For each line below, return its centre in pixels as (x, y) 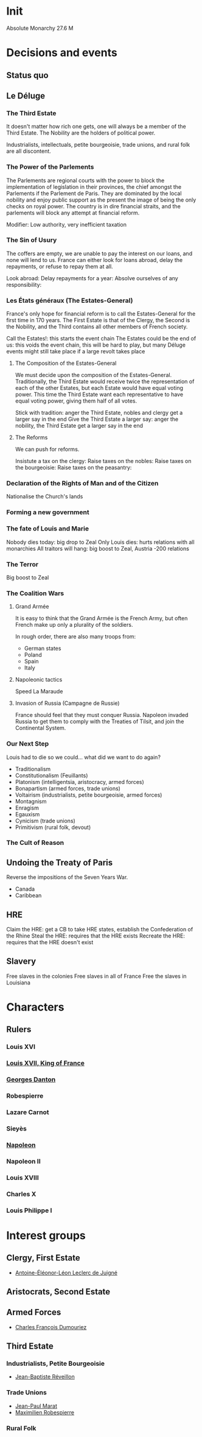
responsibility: (24, 284)
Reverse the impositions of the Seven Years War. (67, 877)
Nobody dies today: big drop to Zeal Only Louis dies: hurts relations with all (100, 542)
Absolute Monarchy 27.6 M (40, 28)
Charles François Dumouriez (51, 1327)
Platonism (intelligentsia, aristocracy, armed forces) (79, 782)
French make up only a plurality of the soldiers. (74, 625)
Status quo (27, 75)
